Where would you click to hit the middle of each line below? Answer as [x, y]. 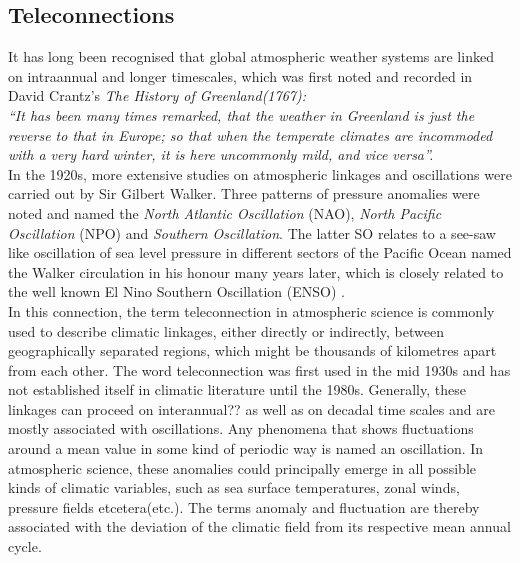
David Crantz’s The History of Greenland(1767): [157, 95]
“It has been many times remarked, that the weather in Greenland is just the [241, 114]
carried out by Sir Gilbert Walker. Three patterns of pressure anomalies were [244, 193]
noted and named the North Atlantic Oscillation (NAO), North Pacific [225, 212]
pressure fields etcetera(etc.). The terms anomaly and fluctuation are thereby [244, 506]
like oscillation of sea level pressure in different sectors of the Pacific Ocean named [260, 252]
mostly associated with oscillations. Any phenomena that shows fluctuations [241, 428]
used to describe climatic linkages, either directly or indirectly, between [226, 330]
